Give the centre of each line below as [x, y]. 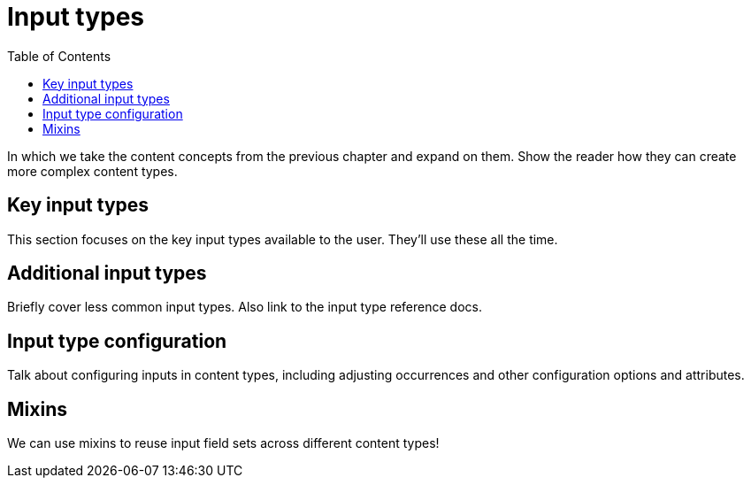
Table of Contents [59, 56]
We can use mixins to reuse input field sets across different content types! [223, 443]
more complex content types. [92, 171]
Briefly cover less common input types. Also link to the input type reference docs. [245, 307]
